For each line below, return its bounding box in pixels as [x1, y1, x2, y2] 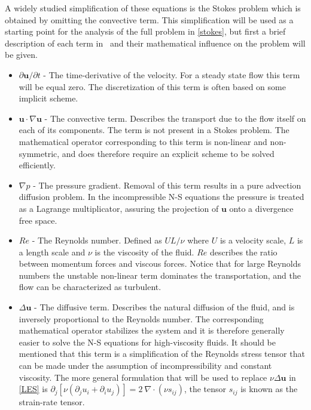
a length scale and [19, 245, 86, 258]
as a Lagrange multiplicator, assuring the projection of [19, 202, 219, 214]
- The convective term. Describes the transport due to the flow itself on [44, 112, 306, 124]
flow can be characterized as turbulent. [19, 280, 161, 293]
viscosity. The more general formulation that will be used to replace [19, 371, 267, 383]
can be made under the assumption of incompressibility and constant [19, 359, 272, 372]
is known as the [240, 383, 298, 395]
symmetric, [19, 147, 60, 159]
